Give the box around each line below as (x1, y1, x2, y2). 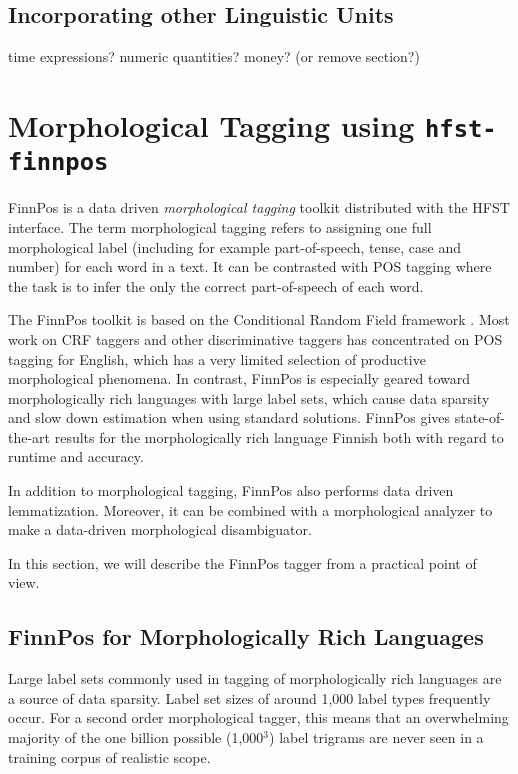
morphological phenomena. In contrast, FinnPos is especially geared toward (8, 368, 471, 389)
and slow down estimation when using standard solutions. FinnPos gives (8, 407, 451, 428)
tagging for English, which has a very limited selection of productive (8, 348, 426, 369)
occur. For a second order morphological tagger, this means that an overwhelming (8, 707, 509, 728)
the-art (8, 426, 51, 447)
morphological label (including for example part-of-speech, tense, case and (8, 236, 462, 257)
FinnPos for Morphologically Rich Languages (8, 621, 484, 652)
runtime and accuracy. (8, 446, 144, 467)
